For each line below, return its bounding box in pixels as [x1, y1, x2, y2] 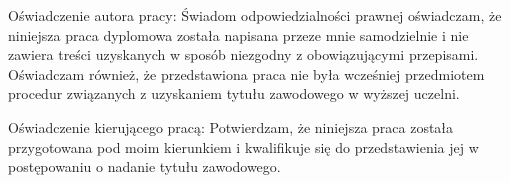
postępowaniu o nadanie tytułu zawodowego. [8, 156, 281, 177]
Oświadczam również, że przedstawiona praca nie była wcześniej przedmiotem [8, 63, 485, 84]
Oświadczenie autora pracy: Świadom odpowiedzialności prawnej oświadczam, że [8, 5, 502, 25]
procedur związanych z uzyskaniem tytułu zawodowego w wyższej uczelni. [8, 83, 460, 104]
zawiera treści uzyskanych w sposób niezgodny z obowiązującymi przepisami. [8, 44, 479, 65]
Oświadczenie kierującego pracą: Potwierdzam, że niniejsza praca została [8, 116, 454, 137]
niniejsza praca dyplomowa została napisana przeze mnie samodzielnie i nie [8, 24, 469, 45]
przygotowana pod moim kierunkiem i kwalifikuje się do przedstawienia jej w [8, 136, 479, 157]
